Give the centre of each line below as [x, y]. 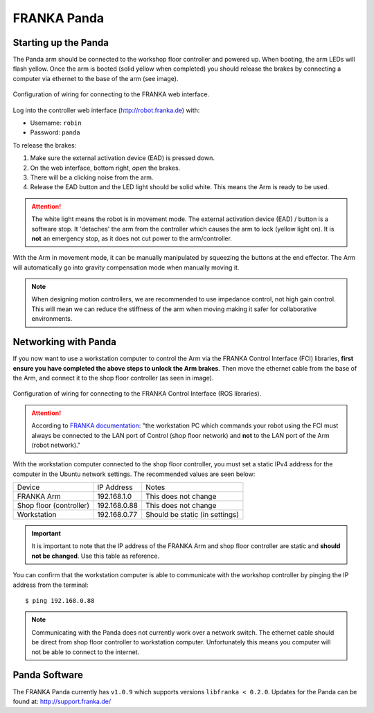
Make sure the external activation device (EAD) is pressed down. [122, 158]
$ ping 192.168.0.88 [60, 601]
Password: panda [55, 132]
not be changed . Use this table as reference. [96, 556]
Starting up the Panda [61, 43]
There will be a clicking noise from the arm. [92, 177]
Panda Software [48, 675]
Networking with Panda [65, 342]
